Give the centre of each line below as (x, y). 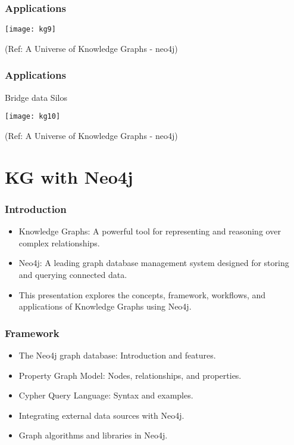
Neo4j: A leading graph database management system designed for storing (154, 263)
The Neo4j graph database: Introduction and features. (117, 355)
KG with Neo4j (69, 176)
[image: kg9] (30, 30)
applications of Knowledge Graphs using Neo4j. (105, 306)
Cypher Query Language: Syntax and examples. (106, 395)
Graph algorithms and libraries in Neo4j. (93, 435)
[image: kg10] (33, 117)
